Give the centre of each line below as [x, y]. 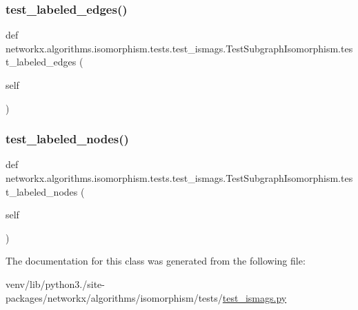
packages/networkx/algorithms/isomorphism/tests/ [114, 297]
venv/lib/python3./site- [55, 283]
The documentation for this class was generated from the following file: [156, 261]
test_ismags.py [255, 297]
